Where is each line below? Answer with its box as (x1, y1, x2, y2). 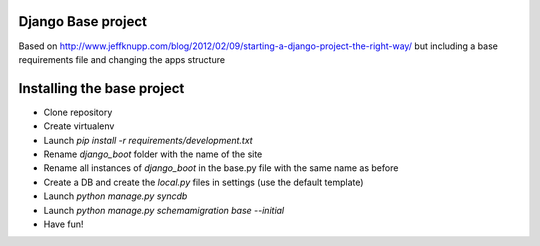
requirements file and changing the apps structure (18, 53, 225, 65)
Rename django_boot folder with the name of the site (43, 148, 263, 160)
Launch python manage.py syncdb (43, 190, 188, 202)
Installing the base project (18, 80, 185, 97)
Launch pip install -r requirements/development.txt (43, 134, 254, 146)
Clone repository (43, 106, 113, 118)
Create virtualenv (43, 120, 115, 132)
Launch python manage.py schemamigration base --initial (43, 204, 285, 216)
